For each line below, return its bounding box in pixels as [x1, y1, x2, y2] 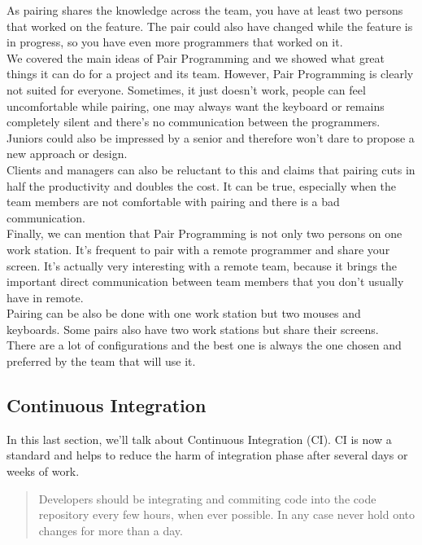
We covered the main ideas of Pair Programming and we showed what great [7, 49, 385, 66]
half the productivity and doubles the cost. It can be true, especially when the [7, 177, 397, 194]
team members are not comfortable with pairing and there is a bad [7, 193, 340, 210]
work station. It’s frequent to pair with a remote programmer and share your [7, 240, 390, 257]
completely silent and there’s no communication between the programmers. [7, 113, 381, 130]
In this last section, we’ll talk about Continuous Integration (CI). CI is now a [7, 430, 392, 447]
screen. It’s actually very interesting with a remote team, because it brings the [7, 257, 398, 274]
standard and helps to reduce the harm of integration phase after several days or [7, 446, 408, 464]
